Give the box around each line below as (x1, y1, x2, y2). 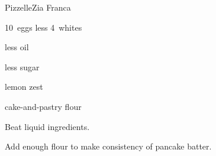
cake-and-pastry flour (5, 100, 82, 112)
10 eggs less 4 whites (5, 21, 82, 33)
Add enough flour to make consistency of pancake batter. (5, 140, 212, 152)
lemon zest (5, 80, 43, 93)
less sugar (5, 60, 40, 73)
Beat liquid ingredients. (5, 120, 90, 132)
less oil (5, 41, 29, 53)
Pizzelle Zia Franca (5, 1, 71, 13)
